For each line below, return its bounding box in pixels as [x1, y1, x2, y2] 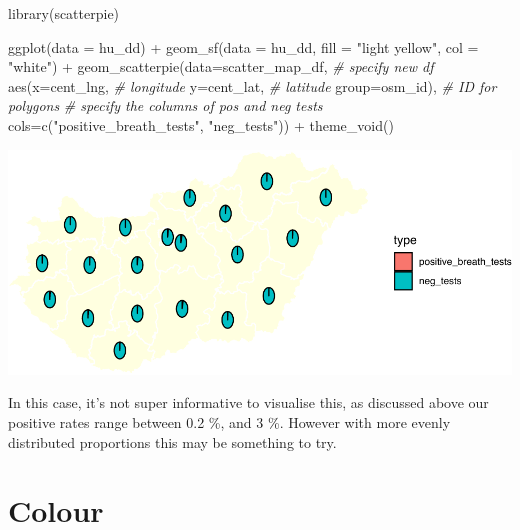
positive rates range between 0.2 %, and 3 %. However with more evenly [8, 411, 451, 432]
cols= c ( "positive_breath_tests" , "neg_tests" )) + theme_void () [8, 114, 394, 135]
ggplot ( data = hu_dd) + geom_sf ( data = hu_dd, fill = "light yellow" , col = [8, 36, 479, 57]
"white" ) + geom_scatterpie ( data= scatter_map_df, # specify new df [8, 56, 434, 77]
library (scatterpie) [8, 3, 120, 23]
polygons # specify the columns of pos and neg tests [8, 95, 323, 116]
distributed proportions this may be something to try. [8, 431, 337, 452]
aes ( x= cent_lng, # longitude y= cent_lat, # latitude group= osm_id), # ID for [8, 75, 497, 96]
